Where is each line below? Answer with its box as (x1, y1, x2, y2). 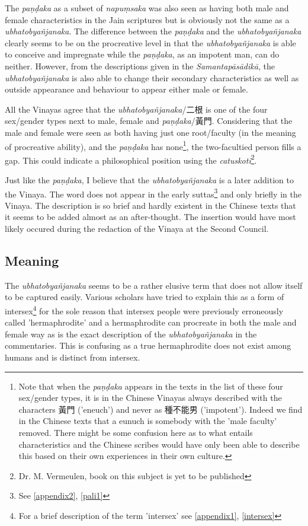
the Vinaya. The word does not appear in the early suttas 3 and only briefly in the (5, 186, 301, 200)
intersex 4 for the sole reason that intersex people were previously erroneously (5, 303, 284, 317)
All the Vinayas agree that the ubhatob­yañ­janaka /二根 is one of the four (5, 103, 268, 115)
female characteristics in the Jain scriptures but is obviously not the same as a (5, 13, 290, 25)
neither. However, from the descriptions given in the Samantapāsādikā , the (5, 59, 275, 72)
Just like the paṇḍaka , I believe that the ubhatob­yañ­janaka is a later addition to (5, 174, 294, 186)
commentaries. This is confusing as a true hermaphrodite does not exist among (5, 339, 291, 352)
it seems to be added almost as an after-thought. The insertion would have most (5, 211, 296, 223)
